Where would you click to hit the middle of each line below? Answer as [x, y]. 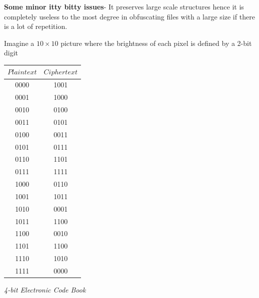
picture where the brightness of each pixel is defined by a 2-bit [156, 43]
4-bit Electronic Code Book [45, 290]
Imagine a [19, 43]
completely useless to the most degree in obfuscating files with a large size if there [129, 16]
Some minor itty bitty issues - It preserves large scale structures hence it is [124, 6]
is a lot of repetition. [36, 26]
